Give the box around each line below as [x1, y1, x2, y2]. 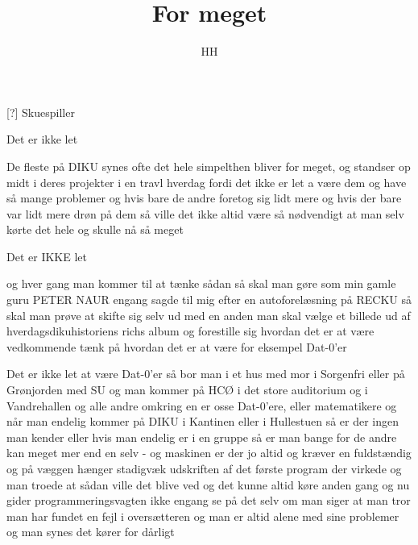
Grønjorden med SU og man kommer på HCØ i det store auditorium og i [6, 381, 368, 398]
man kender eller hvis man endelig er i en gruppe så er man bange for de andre [6, 428, 397, 445]
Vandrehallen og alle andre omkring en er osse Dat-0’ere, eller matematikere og [6, 397, 397, 414]
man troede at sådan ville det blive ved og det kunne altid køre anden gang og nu [6, 476, 410, 493]
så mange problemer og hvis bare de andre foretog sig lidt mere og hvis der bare [6, 189, 402, 206]
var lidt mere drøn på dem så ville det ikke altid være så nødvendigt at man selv [6, 205, 404, 222]
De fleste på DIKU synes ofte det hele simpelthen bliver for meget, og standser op [6, 157, 411, 174]
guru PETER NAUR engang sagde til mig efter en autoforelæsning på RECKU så [6, 291, 412, 308]
